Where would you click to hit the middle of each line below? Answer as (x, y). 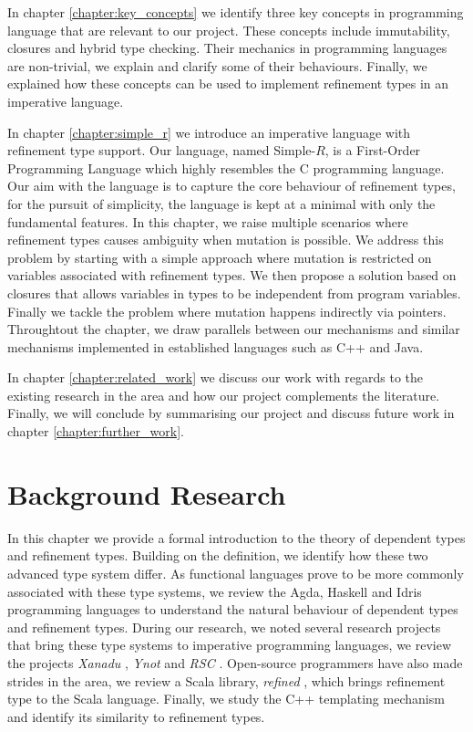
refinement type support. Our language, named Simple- (162, 150)
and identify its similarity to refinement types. (136, 716)
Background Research (147, 493)
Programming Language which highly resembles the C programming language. (226, 167)
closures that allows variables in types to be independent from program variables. (234, 293)
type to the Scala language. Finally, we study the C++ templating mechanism (226, 699)
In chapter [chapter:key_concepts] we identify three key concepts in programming (236, 12)
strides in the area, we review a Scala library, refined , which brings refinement (226, 680)
